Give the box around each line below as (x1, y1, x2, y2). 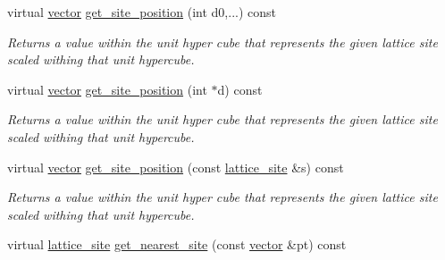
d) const (217, 80, 263, 98)
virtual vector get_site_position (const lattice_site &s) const (7, 157, 344, 176)
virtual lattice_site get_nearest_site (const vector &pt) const (7, 235, 347, 254)
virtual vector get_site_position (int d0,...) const (7, 3, 276, 21)
